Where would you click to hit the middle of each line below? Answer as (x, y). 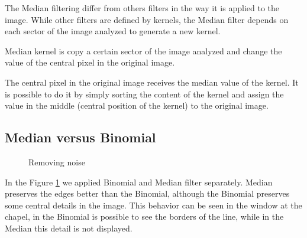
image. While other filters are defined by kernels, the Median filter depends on (147, 19)
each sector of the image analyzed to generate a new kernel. (113, 31)
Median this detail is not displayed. (69, 228)
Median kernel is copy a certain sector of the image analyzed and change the (143, 50)
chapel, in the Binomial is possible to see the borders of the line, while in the (144, 216)
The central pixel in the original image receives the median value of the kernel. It (152, 82)
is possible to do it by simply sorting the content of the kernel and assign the (144, 94)
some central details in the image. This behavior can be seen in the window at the (153, 205)
